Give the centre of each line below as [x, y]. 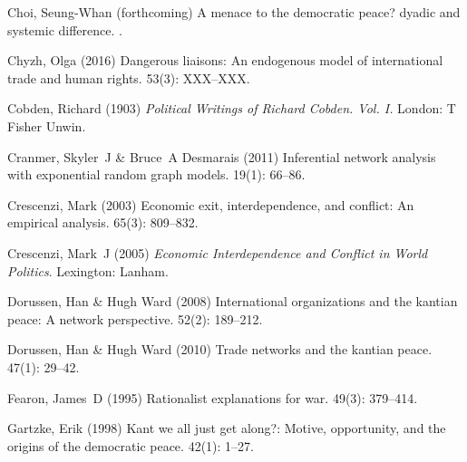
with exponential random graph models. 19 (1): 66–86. [156, 174]
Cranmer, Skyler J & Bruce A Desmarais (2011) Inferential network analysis [222, 156]
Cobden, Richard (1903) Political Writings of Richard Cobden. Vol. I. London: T [232, 108]
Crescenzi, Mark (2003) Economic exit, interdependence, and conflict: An [211, 204]
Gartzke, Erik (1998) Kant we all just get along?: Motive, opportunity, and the [227, 428]
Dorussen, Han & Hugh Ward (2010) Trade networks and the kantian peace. [220, 349]
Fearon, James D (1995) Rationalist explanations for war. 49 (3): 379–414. [213, 397]
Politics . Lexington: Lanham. [88, 270]
